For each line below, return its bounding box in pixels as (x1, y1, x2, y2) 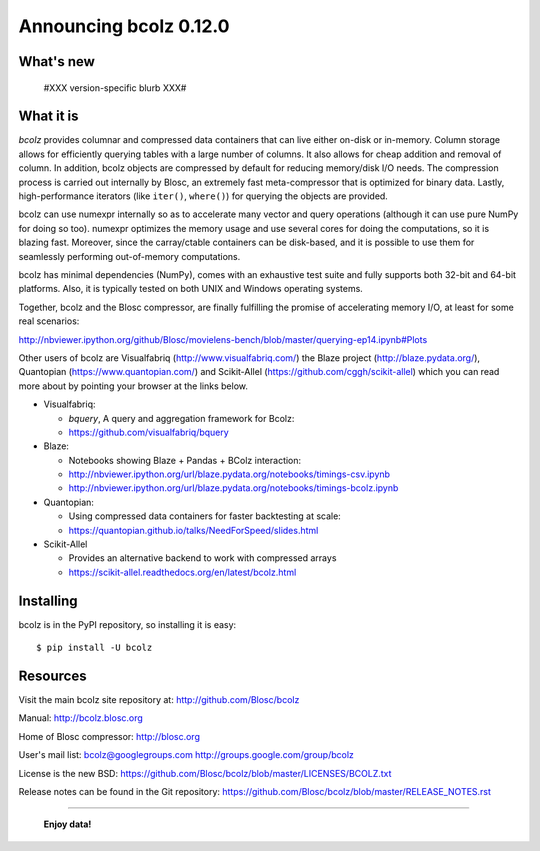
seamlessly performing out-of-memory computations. (18, 250, 241, 262)
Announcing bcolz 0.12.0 (18, 15, 230, 37)
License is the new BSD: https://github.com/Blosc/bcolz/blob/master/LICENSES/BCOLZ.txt (18, 767, 392, 779)
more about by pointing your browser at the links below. (18, 380, 249, 392)
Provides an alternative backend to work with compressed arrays (68, 552, 337, 564)
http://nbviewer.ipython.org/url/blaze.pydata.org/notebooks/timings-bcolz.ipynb (68, 482, 399, 494)
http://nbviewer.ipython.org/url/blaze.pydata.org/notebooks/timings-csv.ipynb (68, 468, 390, 480)
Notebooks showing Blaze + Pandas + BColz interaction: (68, 454, 302, 466)
